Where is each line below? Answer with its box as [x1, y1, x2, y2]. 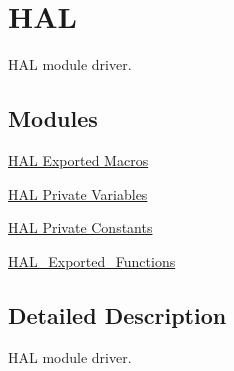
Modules [8, 103, 98, 134]
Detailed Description [8, 299, 227, 330]
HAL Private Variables [8, 183, 148, 204]
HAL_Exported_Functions [8, 250, 176, 271]
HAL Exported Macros [8, 149, 149, 170]
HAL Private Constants [8, 217, 153, 238]
